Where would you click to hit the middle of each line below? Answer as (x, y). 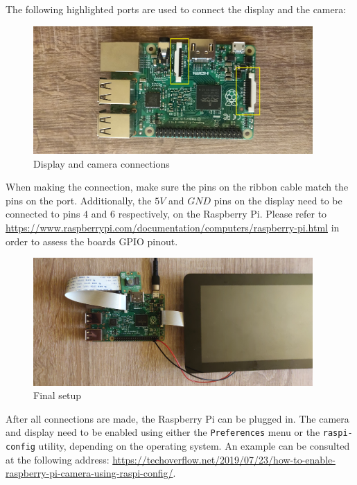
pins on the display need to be (278, 200)
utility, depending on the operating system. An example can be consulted (194, 446)
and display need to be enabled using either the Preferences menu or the (163, 432)
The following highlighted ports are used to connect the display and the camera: (176, 9)
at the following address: (58, 459)
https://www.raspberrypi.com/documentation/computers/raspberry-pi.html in (173, 228)
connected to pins (43, 214)
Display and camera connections (102, 163)
